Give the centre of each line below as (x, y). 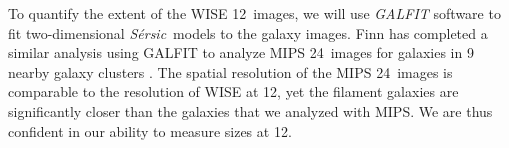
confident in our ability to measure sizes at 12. (150, 130)
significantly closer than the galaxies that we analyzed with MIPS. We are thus (250, 110)
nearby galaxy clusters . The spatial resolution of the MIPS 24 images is (230, 71)
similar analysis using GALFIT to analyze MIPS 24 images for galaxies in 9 (241, 52)
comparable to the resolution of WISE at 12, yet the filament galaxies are (233, 91)
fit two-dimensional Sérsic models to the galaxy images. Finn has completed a (248, 32)
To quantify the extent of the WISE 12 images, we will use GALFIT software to (254, 13)
